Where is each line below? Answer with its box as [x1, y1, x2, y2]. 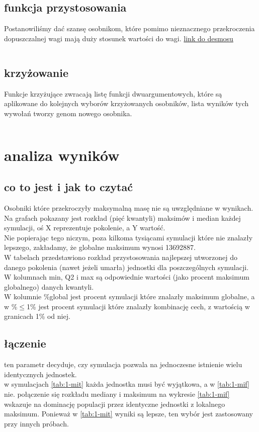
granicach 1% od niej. [4, 311, 70, 321]
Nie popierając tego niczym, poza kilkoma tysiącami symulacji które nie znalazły [4, 232, 253, 242]
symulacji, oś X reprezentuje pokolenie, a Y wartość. [4, 222, 165, 233]
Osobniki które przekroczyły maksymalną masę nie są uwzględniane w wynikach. [4, 202, 253, 213]
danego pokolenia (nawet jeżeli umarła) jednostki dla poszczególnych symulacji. [4, 262, 249, 272]
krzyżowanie [4, 64, 69, 80]
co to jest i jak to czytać [4, 179, 133, 195]
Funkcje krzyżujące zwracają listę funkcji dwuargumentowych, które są [4, 88, 222, 99]
